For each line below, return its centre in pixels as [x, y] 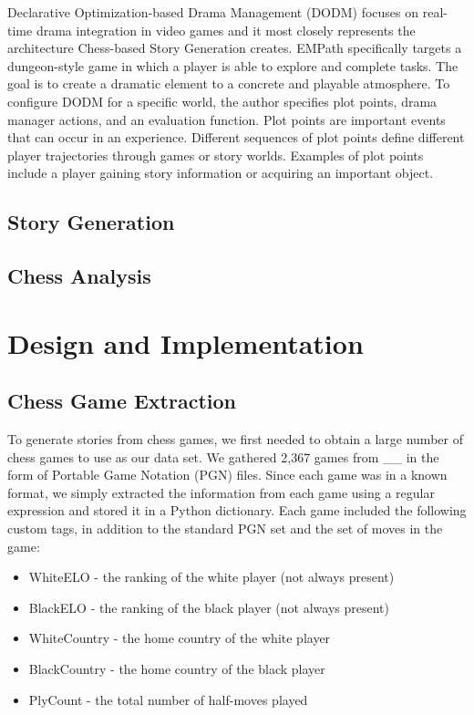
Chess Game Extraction [122, 401]
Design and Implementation [185, 342]
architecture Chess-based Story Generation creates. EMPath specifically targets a [235, 48]
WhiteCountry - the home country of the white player [180, 638]
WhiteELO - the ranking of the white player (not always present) [211, 577]
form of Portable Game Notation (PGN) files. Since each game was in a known [227, 475]
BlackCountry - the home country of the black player [177, 669]
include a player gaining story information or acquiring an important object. [221, 173]
